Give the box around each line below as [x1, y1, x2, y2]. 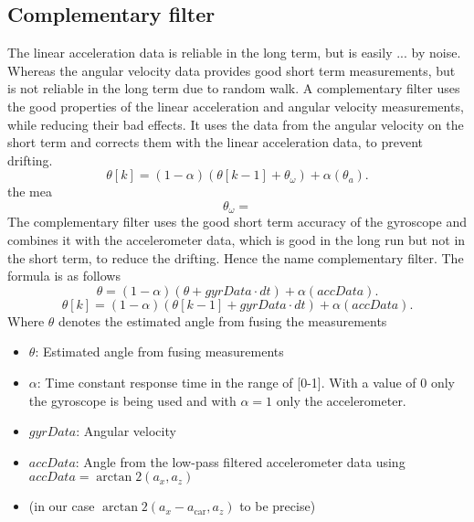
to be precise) [239, 496, 316, 516]
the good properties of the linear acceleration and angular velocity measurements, [7, 96, 464, 115]
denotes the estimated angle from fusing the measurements [58, 311, 387, 330]
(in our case [28, 496, 95, 516]
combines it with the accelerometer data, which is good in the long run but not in [7, 230, 466, 249]
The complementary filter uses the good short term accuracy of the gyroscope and [7, 212, 467, 231]
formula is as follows [7, 266, 121, 285]
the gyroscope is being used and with [28, 390, 237, 410]
